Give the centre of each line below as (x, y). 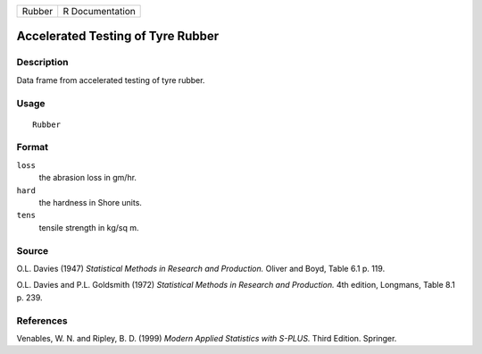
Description (42, 63)
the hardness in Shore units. (91, 203)
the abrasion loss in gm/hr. (88, 178)
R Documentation (99, 11)
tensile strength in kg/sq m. (89, 227)
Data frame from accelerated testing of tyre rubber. (111, 80)
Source (33, 250)
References (42, 320)
